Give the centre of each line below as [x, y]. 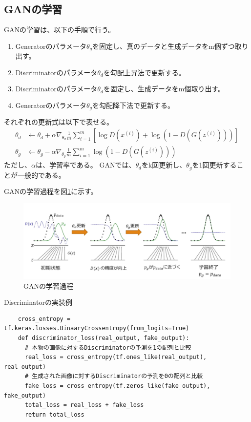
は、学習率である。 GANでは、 [85, 165]
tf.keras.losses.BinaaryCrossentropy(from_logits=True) [97, 328]
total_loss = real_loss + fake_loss [84, 405]
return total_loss [54, 414]
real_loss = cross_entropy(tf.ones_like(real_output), [116, 357]
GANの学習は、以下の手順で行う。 [60, 30]
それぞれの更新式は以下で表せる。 [59, 122]
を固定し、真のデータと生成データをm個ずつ [164, 46]
